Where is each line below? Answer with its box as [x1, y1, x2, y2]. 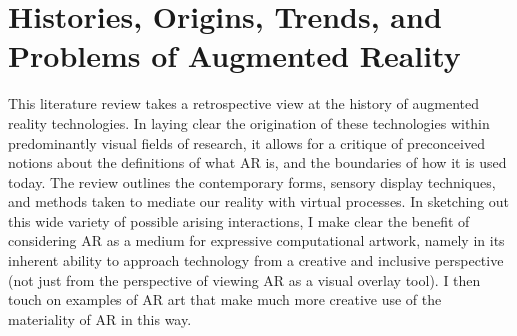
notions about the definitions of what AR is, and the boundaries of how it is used [8, 152, 507, 173]
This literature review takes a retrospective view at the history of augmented [8, 93, 480, 114]
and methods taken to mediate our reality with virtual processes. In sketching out [8, 191, 510, 212]
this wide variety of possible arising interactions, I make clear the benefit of [8, 210, 470, 231]
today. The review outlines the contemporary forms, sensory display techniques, [8, 171, 496, 192]
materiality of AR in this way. [8, 308, 192, 329]
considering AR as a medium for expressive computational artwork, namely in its [8, 230, 505, 251]
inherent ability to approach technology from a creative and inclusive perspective [8, 250, 504, 271]
